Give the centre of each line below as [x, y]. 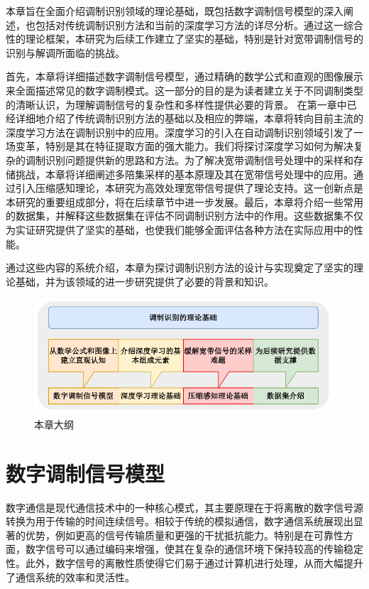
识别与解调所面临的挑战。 [65, 52]
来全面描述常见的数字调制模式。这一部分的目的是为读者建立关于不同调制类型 [184, 90]
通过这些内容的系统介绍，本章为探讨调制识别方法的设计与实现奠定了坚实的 [180, 268]
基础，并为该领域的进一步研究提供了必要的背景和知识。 [144, 281]
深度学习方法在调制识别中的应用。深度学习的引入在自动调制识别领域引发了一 [184, 132]
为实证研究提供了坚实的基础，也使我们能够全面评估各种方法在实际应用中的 [180, 229]
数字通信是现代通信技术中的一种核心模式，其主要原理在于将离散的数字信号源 [184, 507]
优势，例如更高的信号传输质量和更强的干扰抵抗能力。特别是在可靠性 [184, 535]
